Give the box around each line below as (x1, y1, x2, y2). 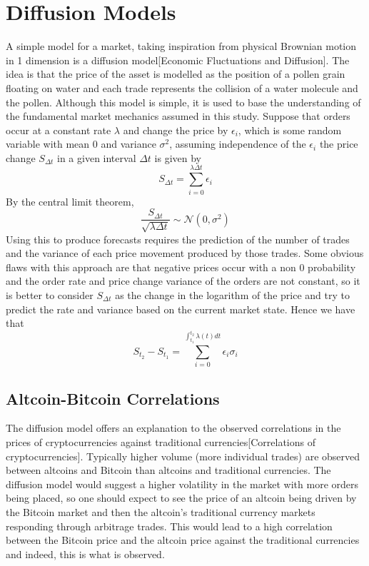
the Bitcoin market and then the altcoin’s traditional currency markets (6, 504, 315, 519)
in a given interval (57, 150, 136, 165)
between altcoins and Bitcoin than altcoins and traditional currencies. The (6, 463, 331, 477)
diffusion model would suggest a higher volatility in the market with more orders (6, 476, 359, 491)
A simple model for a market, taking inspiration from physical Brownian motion (6, 39, 357, 54)
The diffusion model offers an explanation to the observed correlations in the (6, 420, 341, 435)
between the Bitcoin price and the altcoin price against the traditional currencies (6, 532, 360, 547)
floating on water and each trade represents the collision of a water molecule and (6, 80, 358, 95)
